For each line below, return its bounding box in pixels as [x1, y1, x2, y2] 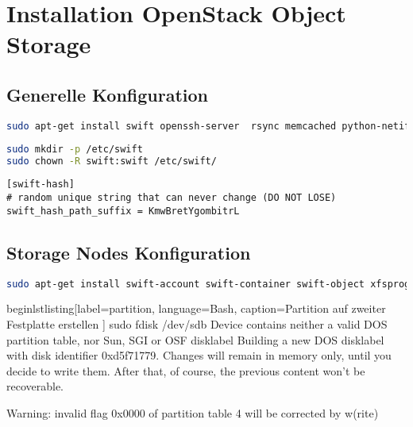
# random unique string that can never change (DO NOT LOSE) [6, 192, 337, 204]
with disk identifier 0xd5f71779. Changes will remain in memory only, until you [6, 347, 392, 364]
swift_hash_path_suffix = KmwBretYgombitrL [6, 205, 240, 217]
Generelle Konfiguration [6, 82, 208, 106]
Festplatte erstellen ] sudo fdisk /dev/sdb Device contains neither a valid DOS [6, 316, 388, 333]
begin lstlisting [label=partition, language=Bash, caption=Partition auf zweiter [6, 300, 386, 317]
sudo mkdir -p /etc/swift [6, 143, 143, 155]
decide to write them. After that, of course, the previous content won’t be [6, 362, 365, 379]
